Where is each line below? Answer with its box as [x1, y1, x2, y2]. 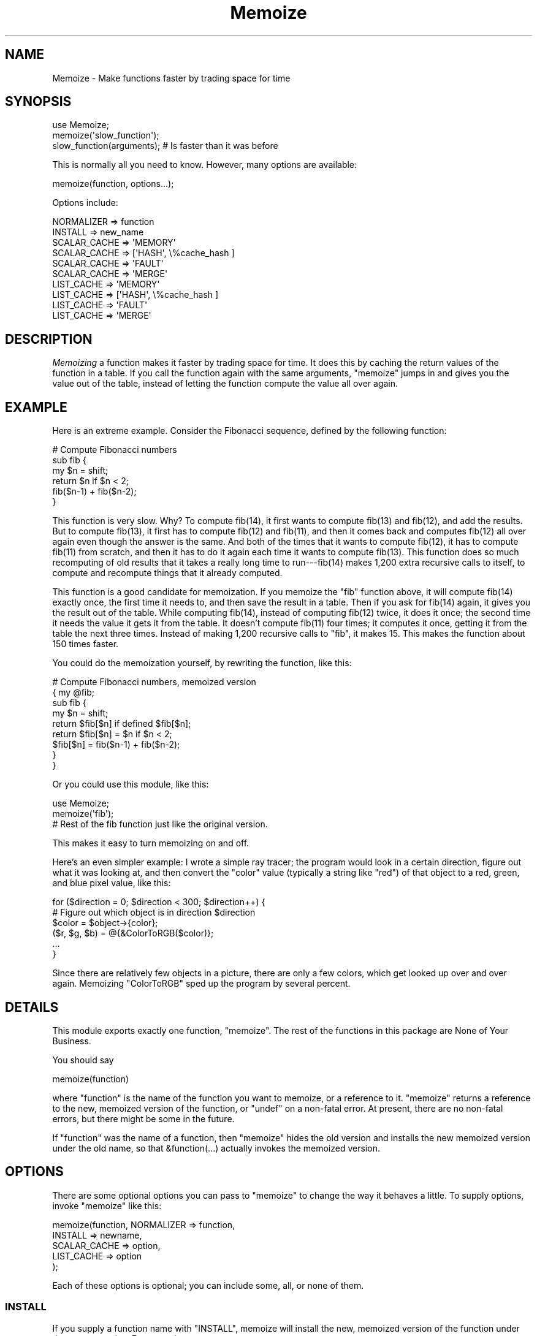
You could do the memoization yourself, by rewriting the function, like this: [52, 658, 352, 669]
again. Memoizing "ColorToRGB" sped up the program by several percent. [52, 978, 351, 989]
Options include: [52, 197, 118, 208]
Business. [52, 1035, 91, 1046]
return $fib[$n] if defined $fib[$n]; [52, 718, 191, 729]
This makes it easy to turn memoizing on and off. [52, 838, 249, 849]
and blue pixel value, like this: [52, 878, 171, 889]
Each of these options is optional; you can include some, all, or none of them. [52, 1280, 364, 1291]
